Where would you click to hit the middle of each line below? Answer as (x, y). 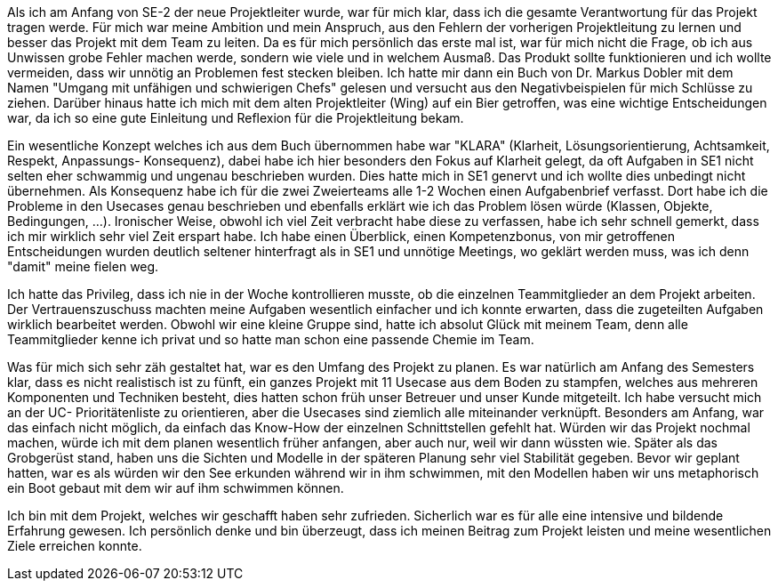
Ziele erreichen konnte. (75, 546)
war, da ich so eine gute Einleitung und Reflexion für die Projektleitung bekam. (236, 118)
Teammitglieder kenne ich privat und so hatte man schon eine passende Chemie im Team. (271, 339)
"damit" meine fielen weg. (83, 266)
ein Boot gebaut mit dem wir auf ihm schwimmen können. (176, 488)
